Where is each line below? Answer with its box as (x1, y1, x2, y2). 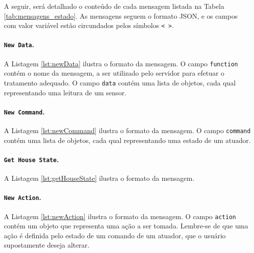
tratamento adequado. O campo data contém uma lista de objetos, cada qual (4, 77, 236, 87)
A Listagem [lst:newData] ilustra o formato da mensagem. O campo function (4, 58, 238, 68)
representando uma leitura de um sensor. (4, 87, 127, 97)
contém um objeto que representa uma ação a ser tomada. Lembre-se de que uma (4, 221, 248, 231)
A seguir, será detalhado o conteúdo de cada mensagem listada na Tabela (4, 1, 225, 11)
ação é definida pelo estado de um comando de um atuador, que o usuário (4, 230, 226, 240)
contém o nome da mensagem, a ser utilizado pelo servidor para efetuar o (4, 68, 225, 78)
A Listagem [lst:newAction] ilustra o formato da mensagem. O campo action (4, 211, 236, 221)
